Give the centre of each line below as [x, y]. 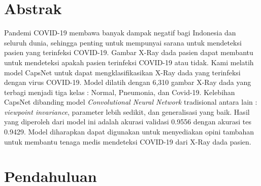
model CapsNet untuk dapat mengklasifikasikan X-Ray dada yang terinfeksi [122, 72]
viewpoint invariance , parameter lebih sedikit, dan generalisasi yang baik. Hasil [127, 111]
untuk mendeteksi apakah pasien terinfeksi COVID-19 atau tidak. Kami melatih [129, 62]
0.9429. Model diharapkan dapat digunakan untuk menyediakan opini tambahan [129, 132]
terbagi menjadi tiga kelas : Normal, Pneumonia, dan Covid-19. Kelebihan [120, 92]
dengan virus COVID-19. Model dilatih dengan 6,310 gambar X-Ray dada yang [128, 82]
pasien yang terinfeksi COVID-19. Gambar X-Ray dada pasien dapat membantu [129, 52]
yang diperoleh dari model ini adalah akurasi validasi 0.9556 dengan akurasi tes [128, 122]
